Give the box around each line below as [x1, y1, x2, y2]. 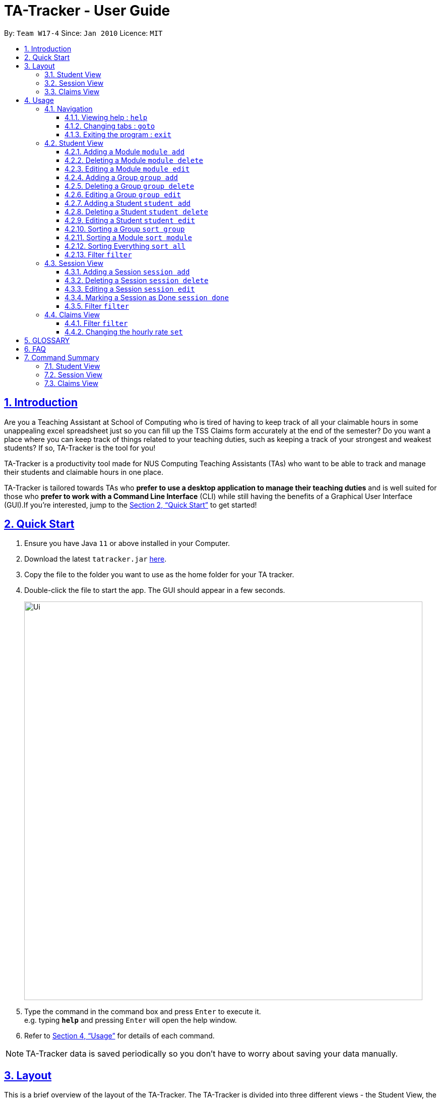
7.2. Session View [44, 370, 103, 379]
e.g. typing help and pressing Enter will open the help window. [24, 1016, 237, 1025]
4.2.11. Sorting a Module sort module [65, 233, 192, 242]
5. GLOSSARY [24, 336, 70, 345]
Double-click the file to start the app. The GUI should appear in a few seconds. [24, 586, 285, 595]
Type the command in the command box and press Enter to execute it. [24, 1007, 261, 1016]
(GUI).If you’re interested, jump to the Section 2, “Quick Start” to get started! [4, 500, 257, 509]
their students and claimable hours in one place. [4, 467, 164, 476]
